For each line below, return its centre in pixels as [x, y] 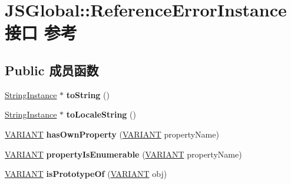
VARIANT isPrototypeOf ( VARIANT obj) [86, 174]
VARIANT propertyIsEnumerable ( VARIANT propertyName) [123, 154]
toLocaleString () [101, 114]
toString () [88, 94]
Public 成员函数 [52, 70]
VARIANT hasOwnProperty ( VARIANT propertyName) [112, 134]
